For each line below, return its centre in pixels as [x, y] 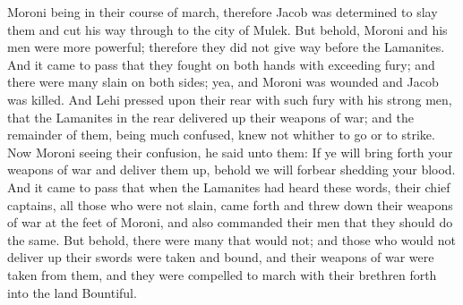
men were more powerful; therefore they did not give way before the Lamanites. [226, 47]
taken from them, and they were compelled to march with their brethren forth [222, 274]
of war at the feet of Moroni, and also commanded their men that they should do [230, 222]
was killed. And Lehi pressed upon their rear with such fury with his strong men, [230, 99]
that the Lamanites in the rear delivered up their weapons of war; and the [210, 117]
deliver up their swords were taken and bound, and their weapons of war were [221, 257]
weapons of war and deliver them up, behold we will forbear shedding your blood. [231, 169]
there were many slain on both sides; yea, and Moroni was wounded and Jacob [223, 82]
